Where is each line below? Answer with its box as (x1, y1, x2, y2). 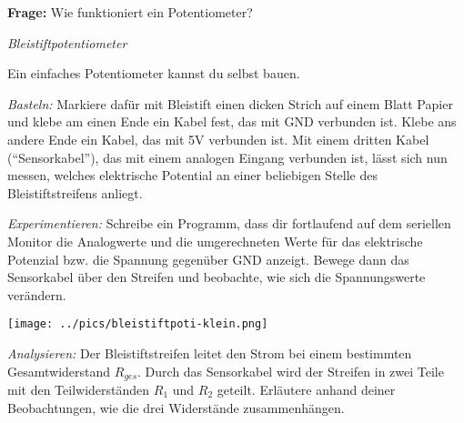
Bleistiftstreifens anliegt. (7, 183, 143, 202)
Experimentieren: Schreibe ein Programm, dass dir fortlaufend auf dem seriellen (7, 214, 451, 233)
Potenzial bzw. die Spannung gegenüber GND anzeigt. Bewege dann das (7, 249, 409, 268)
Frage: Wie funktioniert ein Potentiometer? (7, 3, 253, 21)
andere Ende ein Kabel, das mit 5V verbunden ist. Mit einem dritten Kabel (7, 129, 429, 148)
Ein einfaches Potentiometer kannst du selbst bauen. (7, 64, 300, 83)
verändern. (7, 285, 66, 304)
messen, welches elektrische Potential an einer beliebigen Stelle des (7, 166, 378, 185)
